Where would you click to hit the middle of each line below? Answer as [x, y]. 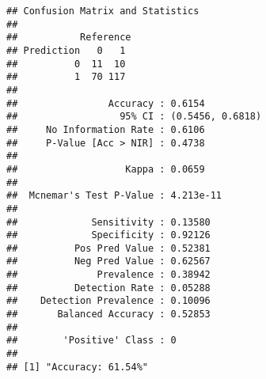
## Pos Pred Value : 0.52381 [108, 248]
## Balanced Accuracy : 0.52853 [108, 315]
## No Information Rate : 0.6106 [106, 129]
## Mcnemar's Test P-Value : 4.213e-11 [114, 196]
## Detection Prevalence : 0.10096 [108, 301]
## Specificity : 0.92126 [108, 235]
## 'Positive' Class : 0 [91, 341]
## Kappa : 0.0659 [106, 169]
